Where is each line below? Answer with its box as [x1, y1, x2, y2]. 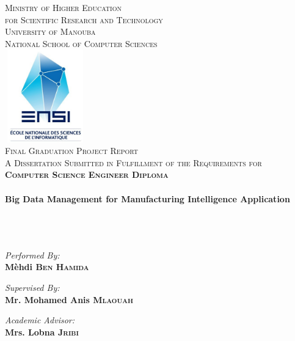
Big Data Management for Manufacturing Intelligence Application [5, 192, 290, 205]
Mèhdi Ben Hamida [5, 260, 89, 273]
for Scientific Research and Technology [5, 13, 163, 26]
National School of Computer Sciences [5, 37, 158, 50]
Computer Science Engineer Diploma [5, 168, 169, 181]
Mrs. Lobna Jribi [5, 325, 79, 338]
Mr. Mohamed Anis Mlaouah [5, 293, 134, 306]
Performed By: [5, 248, 60, 261]
